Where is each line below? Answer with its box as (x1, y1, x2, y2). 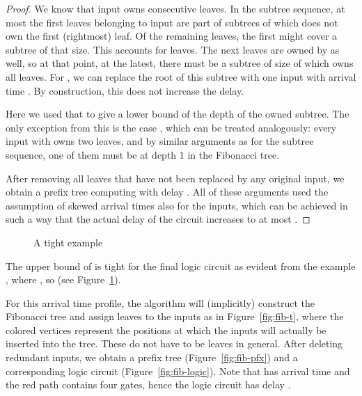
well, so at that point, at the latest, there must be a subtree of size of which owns (6, 56, 354, 70)
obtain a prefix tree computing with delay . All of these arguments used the (6, 184, 329, 199)
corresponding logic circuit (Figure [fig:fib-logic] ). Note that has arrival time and (6, 363, 350, 378)
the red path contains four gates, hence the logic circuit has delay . (6, 377, 291, 392)
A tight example (33, 235, 103, 249)
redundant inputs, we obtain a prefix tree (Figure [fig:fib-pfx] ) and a (6, 350, 298, 365)
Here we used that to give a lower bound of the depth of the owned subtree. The (6, 106, 349, 121)
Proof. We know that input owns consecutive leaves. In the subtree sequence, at (6, 1, 345, 15)
